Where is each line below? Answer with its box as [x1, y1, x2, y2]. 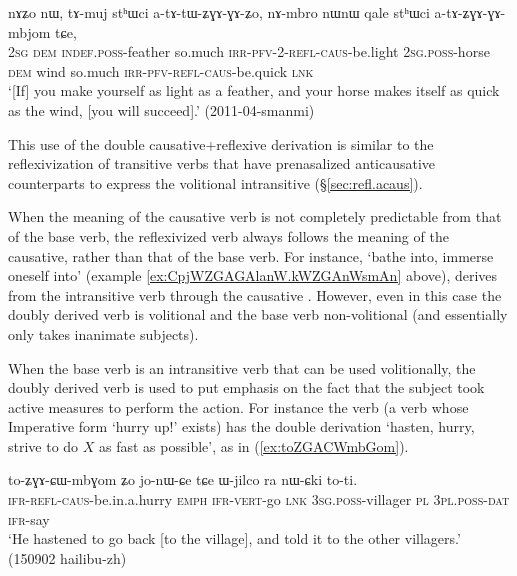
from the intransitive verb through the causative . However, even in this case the [8, 284, 502, 305]
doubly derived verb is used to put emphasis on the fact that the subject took [8, 377, 485, 398]
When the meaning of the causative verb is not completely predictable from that [8, 206, 502, 227]
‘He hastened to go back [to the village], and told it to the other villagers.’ [8, 528, 461, 549]
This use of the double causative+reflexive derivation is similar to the [8, 133, 434, 154]
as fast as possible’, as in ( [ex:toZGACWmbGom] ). [99, 435, 409, 456]
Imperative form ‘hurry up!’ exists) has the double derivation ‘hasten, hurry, [8, 416, 475, 437]
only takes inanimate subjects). [8, 323, 199, 344]
